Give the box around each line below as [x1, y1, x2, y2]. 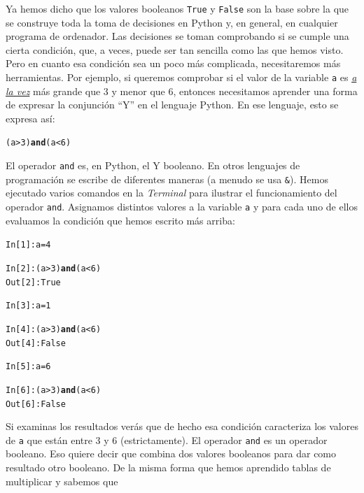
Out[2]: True [6, 277, 61, 287]
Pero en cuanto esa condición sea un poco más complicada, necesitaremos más [6, 56, 341, 71]
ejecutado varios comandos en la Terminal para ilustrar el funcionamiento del [6, 185, 337, 200]
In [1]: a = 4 [6, 240, 51, 250]
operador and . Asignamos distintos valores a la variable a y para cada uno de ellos [6, 199, 358, 214]
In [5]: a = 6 [6, 362, 51, 372]
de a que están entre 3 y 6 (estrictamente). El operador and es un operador [6, 432, 328, 447]
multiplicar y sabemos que [6, 473, 118, 488]
